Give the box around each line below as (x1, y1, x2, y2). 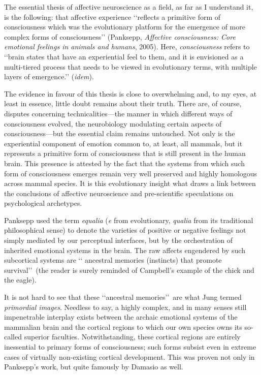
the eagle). (4, 274, 37, 285)
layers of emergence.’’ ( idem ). (4, 71, 94, 82)
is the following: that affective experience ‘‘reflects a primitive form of (4, 11, 221, 22)
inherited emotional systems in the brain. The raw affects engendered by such (4, 244, 245, 255)
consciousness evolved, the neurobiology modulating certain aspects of (4, 118, 222, 129)
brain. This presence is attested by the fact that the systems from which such (4, 158, 245, 168)
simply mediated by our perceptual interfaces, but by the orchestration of (4, 235, 233, 245)
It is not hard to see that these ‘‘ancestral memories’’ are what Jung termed (4, 292, 242, 302)
